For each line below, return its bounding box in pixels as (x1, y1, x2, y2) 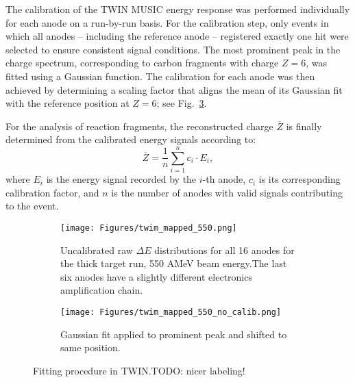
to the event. (5, 199, 59, 213)
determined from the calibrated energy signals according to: (5, 132, 256, 147)
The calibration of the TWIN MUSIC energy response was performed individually (5, 2, 350, 16)
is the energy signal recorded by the (46, 172, 197, 186)
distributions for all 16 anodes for (154, 242, 295, 257)
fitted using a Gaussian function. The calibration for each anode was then (5, 68, 315, 83)
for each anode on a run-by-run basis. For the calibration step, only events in (5, 15, 329, 29)
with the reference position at (5, 96, 130, 110)
